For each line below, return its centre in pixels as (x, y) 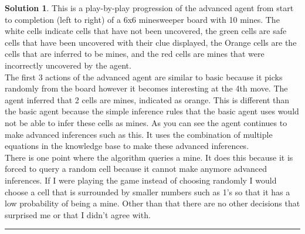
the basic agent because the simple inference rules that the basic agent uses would (152, 111)
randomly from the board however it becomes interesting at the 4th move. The (146, 88)
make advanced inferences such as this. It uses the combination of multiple (139, 134)
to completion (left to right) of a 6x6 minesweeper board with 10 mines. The (142, 19)
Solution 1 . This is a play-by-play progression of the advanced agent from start (149, 8)
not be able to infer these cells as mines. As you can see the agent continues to (146, 122)
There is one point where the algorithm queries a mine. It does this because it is (149, 157)
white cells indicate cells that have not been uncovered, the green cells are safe (146, 31)
